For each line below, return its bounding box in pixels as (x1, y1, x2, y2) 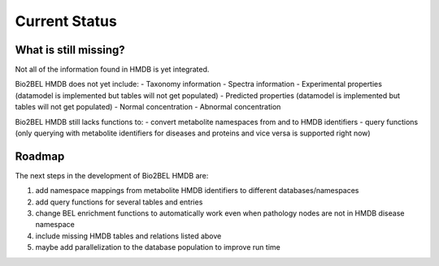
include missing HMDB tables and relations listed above (35, 231, 222, 241)
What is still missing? (15, 43, 125, 57)
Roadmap (15, 149, 65, 163)
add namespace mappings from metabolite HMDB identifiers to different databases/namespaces (35, 186, 359, 195)
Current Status (15, 12, 117, 30)
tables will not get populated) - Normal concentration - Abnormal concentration (15, 102, 281, 112)
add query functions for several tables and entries (35, 197, 203, 207)
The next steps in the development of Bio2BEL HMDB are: (15, 170, 209, 180)
